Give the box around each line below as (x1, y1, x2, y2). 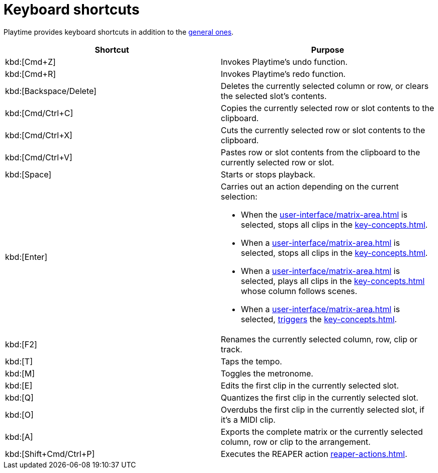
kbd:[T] (5, 356, 33, 366)
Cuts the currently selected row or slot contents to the (221, 125, 425, 135)
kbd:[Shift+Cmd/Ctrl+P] (5, 448, 95, 459)
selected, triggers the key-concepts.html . (241, 314, 397, 324)
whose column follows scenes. (241, 286, 358, 296)
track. (221, 344, 242, 354)
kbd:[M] (5, 368, 35, 379)
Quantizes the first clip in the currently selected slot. (221, 392, 418, 403)
